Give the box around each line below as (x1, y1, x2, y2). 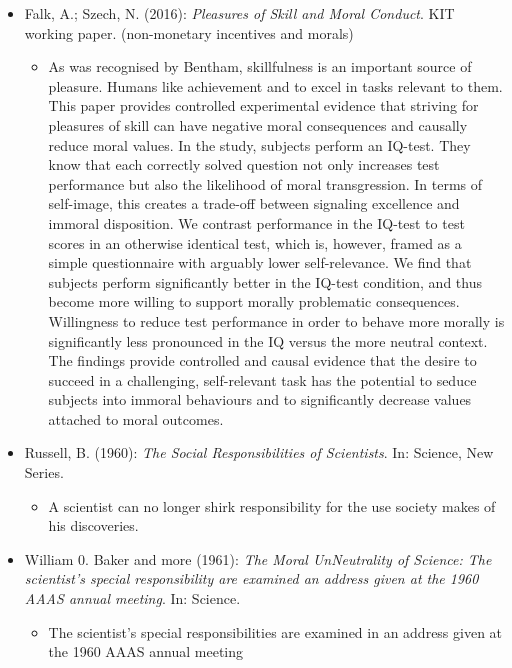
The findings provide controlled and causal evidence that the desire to (48, 350, 477, 371)
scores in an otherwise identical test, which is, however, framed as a (48, 232, 462, 253)
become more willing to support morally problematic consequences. (48, 291, 460, 312)
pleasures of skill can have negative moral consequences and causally (48, 114, 468, 135)
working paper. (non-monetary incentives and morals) (24, 22, 354, 43)
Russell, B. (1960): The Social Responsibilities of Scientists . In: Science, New (24, 442, 494, 463)
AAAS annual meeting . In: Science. (24, 588, 241, 609)
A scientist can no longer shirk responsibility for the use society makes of (48, 495, 496, 516)
